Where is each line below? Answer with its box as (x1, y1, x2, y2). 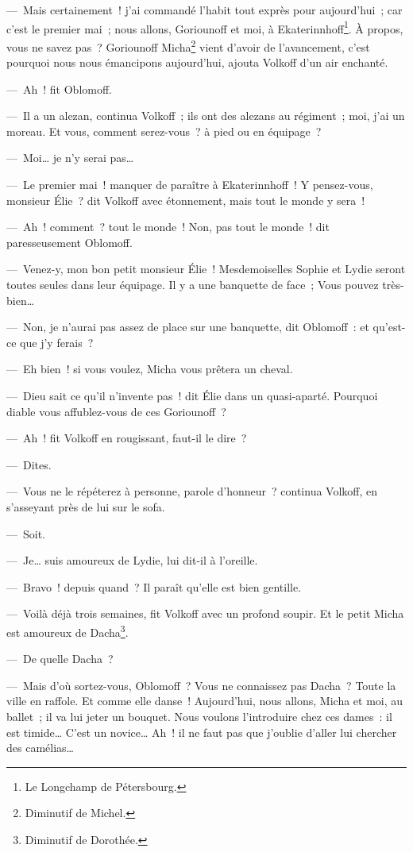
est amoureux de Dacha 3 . (6, 621, 129, 640)
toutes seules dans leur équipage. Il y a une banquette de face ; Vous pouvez (6, 276, 379, 293)
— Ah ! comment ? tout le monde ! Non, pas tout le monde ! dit (6, 218, 330, 235)
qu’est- (372, 318, 406, 335)
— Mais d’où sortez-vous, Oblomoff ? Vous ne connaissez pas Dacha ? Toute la (6, 677, 396, 693)
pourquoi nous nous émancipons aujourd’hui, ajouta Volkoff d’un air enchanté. (6, 54, 388, 71)
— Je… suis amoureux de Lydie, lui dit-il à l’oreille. (6, 552, 258, 569)
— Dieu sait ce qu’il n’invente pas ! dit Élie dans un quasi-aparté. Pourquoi (6, 387, 378, 403)
